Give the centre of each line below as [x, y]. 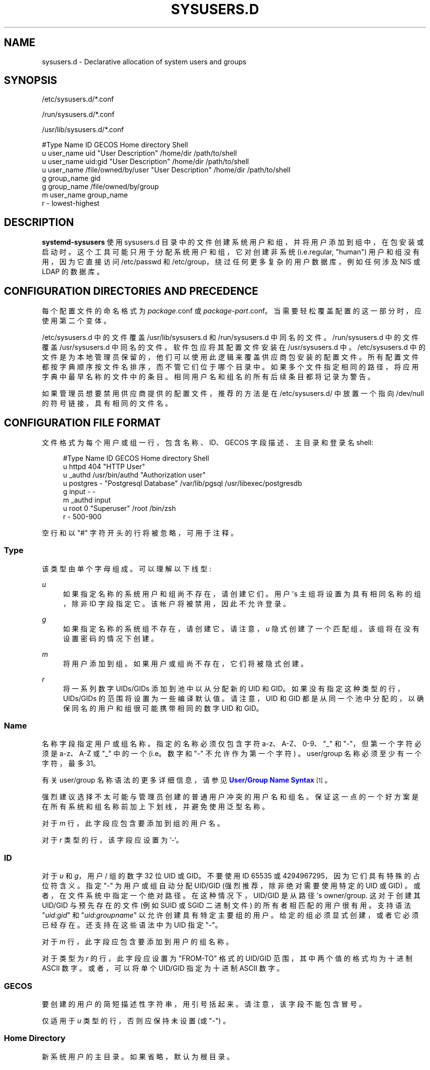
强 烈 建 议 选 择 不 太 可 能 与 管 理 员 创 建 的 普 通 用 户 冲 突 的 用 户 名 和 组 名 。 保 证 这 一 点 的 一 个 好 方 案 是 [230, 797]
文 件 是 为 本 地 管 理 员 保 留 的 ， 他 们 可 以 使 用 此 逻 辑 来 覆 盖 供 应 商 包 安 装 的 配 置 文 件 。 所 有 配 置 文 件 [230, 357]
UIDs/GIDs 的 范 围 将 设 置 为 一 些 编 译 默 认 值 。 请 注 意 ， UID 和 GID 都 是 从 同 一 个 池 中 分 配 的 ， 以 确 [243, 698]
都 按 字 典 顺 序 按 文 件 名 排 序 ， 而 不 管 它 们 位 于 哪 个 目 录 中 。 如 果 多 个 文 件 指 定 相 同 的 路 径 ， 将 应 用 [230, 367]
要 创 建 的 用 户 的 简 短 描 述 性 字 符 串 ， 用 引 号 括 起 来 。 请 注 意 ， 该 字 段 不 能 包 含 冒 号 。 [204, 1004]
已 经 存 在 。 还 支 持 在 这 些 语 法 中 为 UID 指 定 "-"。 [132, 925]
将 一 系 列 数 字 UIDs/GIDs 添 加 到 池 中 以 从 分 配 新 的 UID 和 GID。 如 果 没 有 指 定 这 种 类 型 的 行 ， [234, 688]
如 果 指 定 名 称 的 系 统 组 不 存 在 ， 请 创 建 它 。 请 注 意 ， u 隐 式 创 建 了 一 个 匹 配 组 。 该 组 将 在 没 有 [241, 628]
